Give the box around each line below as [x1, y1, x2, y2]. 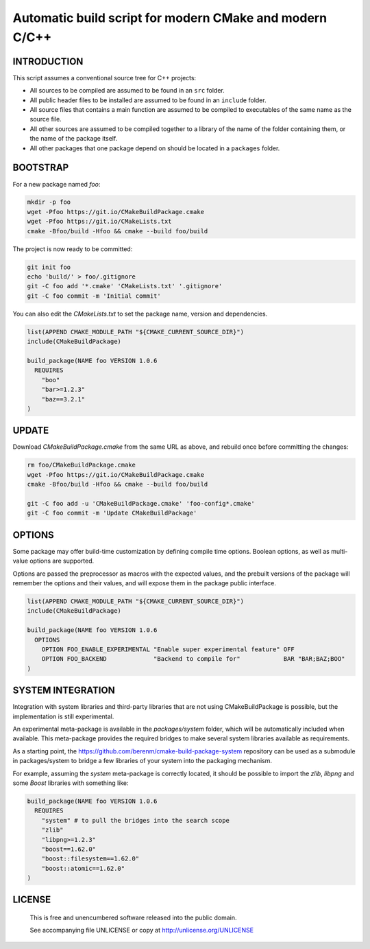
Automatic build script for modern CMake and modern [12, 10, 328, 25]
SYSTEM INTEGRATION [12, 685, 116, 696]
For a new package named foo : [12, 180, 101, 188]
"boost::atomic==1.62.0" [41, 865, 125, 872]
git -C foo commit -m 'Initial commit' [27, 292, 161, 300]
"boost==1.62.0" [41, 845, 96, 853]
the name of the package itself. [29, 134, 118, 143]
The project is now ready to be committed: [12, 244, 133, 253]
